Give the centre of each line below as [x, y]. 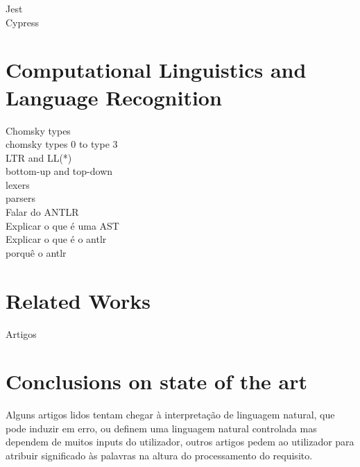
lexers [18, 184]
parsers [21, 198]
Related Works [78, 300]
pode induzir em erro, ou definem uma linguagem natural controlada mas [161, 428]
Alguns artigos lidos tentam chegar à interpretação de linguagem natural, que [170, 415]
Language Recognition [114, 97]
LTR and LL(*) [39, 157]
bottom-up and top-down [59, 171]
